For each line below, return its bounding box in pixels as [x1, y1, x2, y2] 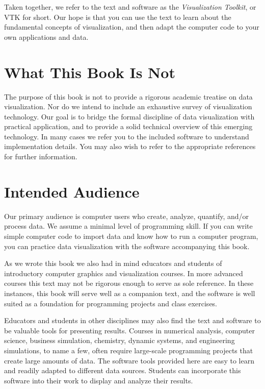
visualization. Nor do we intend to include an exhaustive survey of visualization [4, 101, 252, 112]
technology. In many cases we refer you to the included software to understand [4, 131, 249, 141]
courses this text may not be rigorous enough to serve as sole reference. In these [4, 278, 254, 288]
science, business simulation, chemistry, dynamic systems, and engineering [4, 335, 235, 346]
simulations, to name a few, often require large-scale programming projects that [4, 345, 253, 355]
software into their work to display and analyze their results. [4, 375, 193, 385]
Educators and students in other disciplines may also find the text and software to [4, 315, 261, 326]
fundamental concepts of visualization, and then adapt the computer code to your [4, 21, 259, 32]
